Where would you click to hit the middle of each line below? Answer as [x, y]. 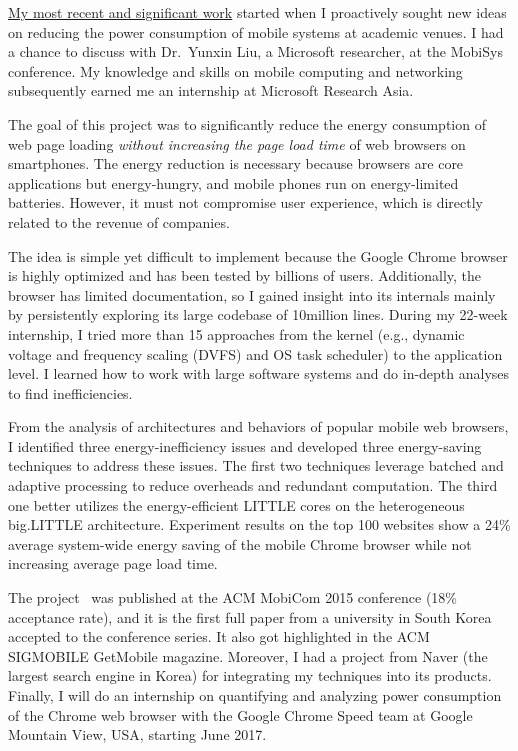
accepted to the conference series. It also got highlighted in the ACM [219, 636]
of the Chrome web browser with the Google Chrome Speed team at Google [240, 714]
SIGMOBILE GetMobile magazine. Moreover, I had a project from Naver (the [248, 655]
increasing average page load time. [113, 563]
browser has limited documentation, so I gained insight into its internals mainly [252, 294]
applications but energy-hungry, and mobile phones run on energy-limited [233, 182]
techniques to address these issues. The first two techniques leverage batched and [256, 465]
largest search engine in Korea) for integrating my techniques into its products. [250, 675]
